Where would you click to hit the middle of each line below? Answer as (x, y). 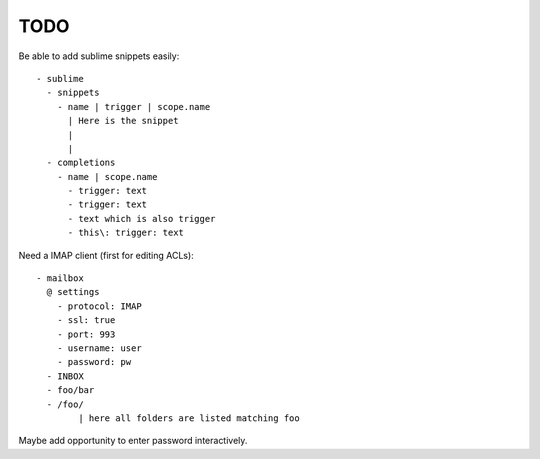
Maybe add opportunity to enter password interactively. (133, 441)
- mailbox (60, 278)
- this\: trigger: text (126, 233)
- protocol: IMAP (99, 306)
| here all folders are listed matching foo (189, 418)
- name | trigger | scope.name (133, 106)
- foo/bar (70, 390)
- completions (81, 163)
